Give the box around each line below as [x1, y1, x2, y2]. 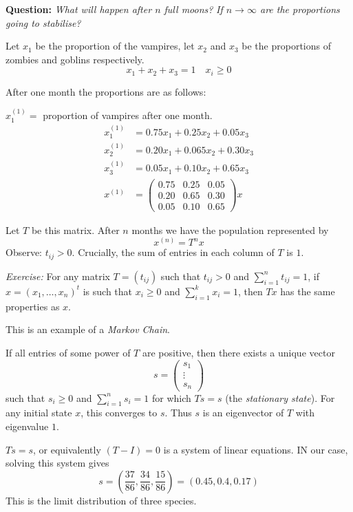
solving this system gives [6, 456, 109, 470]
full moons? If [164, 2, 223, 16]
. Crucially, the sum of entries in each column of [72, 245, 275, 259]
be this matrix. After [31, 222, 120, 237]
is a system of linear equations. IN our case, [163, 442, 348, 456]
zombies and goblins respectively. [6, 52, 145, 66]
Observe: [6, 245, 43, 259]
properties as [6, 299, 60, 313]
